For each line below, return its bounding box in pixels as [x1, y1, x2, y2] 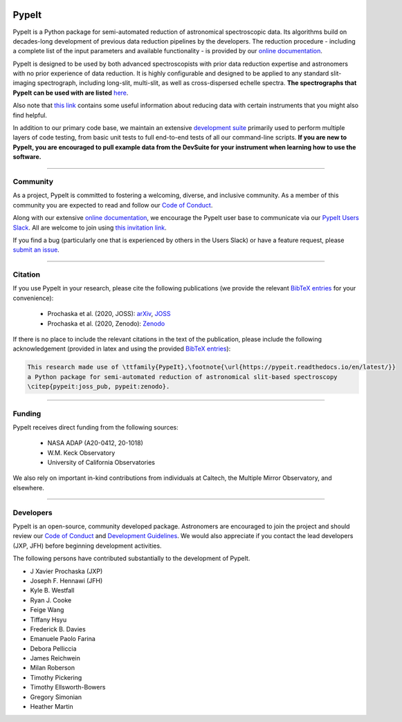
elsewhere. [12, 483, 44, 492]
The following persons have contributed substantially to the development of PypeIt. [12, 554, 250, 563]
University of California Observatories [47, 459, 156, 467]
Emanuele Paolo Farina [30, 635, 96, 643]
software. [12, 153, 42, 161]
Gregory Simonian [30, 692, 82, 701]
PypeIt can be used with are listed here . [12, 89, 129, 97]
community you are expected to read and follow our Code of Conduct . [12, 201, 213, 209]
